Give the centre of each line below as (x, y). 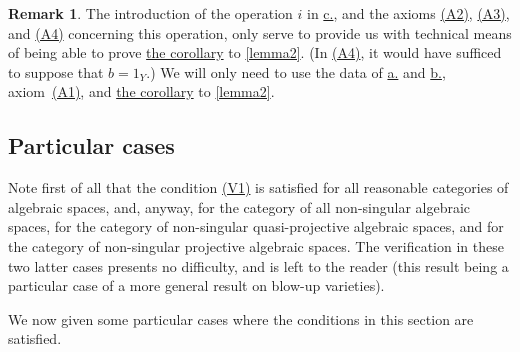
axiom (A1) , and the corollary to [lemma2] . (141, 91)
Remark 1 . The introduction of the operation (150, 13)
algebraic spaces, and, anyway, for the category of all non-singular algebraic (239, 206)
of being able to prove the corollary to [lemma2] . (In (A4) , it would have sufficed (255, 52)
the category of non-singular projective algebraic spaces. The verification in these (256, 245)
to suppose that (56, 71)
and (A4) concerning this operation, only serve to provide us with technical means (260, 32)
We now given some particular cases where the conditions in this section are (241, 318)
